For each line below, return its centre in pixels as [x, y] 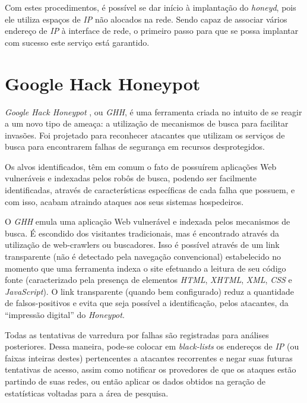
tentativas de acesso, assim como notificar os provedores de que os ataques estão [151, 369]
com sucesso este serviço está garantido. [77, 42]
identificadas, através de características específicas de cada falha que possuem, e [150, 190]
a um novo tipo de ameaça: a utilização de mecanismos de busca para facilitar [147, 123]
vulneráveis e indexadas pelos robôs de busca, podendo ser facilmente [131, 178]
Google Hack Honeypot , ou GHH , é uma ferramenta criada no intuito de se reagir [153, 111]
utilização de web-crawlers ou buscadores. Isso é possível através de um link [142, 245]
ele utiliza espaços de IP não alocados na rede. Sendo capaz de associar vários [146, 19]
